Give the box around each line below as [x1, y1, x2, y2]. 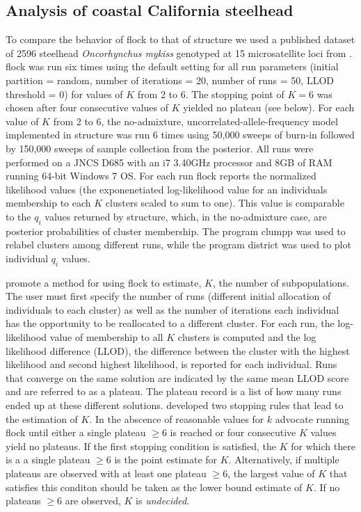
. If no [313, 479, 340, 494]
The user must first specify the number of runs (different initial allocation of [6, 289, 331, 303]
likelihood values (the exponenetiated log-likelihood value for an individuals [6, 182, 328, 196]
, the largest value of [227, 466, 315, 481]
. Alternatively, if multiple [228, 452, 339, 467]
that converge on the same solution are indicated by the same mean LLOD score [6, 370, 349, 385]
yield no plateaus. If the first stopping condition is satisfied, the [6, 438, 277, 453]
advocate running [275, 411, 350, 426]
